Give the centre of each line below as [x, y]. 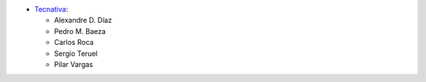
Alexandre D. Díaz [83, 20]
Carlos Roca [74, 43]
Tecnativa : [51, 9]
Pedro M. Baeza [80, 31]
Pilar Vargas [74, 64]
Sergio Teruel [76, 53]
